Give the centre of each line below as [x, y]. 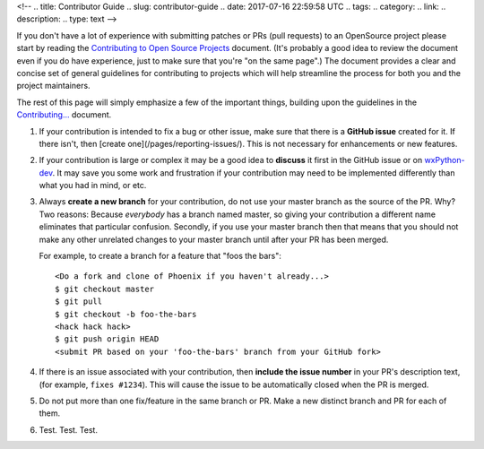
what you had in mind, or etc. [93, 186]
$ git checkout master [105, 289]
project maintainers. [53, 86]
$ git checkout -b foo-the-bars [126, 314]
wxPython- [445, 160]
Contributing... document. [64, 115]
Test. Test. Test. [69, 429]
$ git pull [79, 302]
